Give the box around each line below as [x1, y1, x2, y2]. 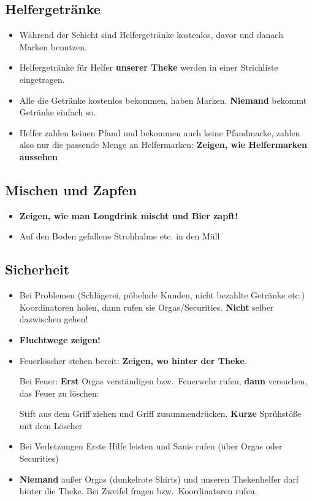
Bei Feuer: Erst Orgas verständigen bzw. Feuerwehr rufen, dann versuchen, [19, 375, 308, 387]
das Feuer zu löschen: [19, 386, 99, 399]
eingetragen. [19, 72, 65, 85]
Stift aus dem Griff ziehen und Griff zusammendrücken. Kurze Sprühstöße [19, 407, 302, 420]
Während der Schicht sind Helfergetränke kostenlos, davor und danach [19, 28, 283, 41]
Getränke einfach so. [19, 106, 96, 118]
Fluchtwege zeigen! [19, 333, 101, 346]
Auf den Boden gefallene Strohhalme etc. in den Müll [19, 230, 220, 243]
